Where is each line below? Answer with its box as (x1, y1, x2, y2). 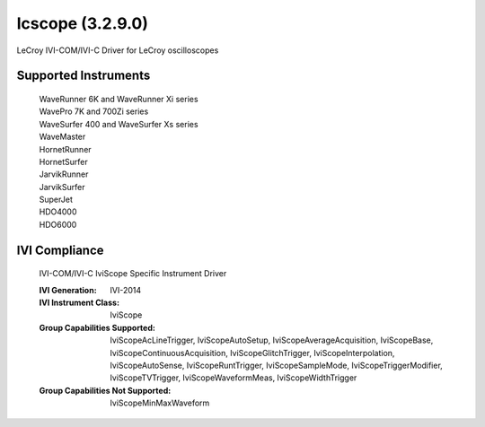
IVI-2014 (110, 284, 142, 295)
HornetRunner (39, 144, 92, 154)
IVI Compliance (16, 242, 104, 257)
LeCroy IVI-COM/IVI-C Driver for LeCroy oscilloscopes (16, 45, 219, 56)
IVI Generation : (39, 284, 98, 295)
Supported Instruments (16, 68, 151, 83)
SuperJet (39, 194, 74, 205)
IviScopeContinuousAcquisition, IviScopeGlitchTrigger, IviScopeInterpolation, (110, 347, 395, 358)
